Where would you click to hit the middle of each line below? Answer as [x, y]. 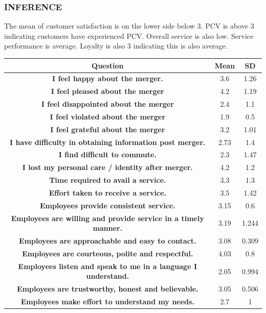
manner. [108, 228]
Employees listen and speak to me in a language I [108, 266]
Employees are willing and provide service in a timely [107, 218]
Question [108, 65]
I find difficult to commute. [107, 154]
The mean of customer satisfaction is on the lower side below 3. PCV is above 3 [129, 26]
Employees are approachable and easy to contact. [108, 241]
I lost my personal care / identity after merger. [107, 167]
